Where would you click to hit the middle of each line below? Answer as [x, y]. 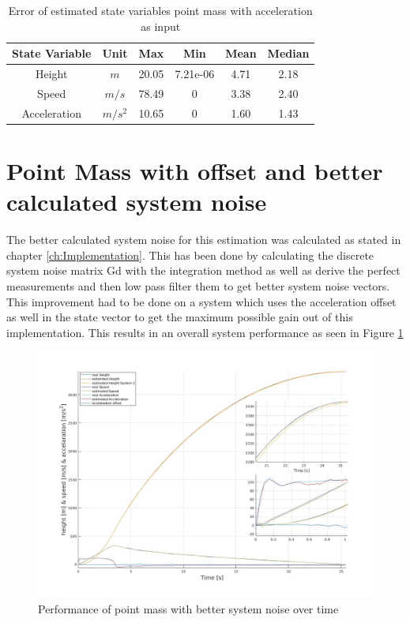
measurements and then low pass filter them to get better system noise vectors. [198, 285]
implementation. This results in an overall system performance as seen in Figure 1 [205, 332]
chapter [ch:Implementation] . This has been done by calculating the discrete [190, 255]
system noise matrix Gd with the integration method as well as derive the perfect [203, 270]
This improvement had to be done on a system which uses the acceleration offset [201, 301]
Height [51, 74]
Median [288, 53]
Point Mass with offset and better [195, 170]
